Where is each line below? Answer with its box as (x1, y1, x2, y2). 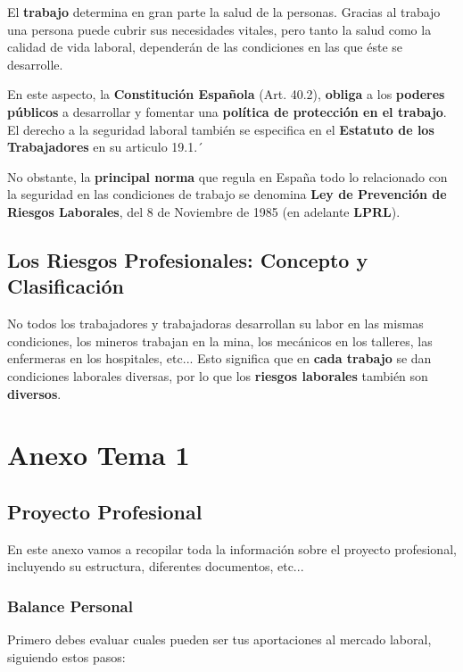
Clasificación (7, 272, 124, 300)
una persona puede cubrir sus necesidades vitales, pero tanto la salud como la (7, 20, 432, 38)
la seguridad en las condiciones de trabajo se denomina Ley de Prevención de (7, 185, 447, 203)
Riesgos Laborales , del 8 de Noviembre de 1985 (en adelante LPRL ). (7, 202, 401, 220)
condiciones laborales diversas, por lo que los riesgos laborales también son (7, 366, 428, 385)
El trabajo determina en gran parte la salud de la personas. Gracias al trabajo (7, 3, 441, 21)
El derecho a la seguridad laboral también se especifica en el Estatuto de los (7, 120, 434, 138)
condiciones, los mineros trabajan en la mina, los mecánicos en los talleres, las (7, 331, 433, 350)
